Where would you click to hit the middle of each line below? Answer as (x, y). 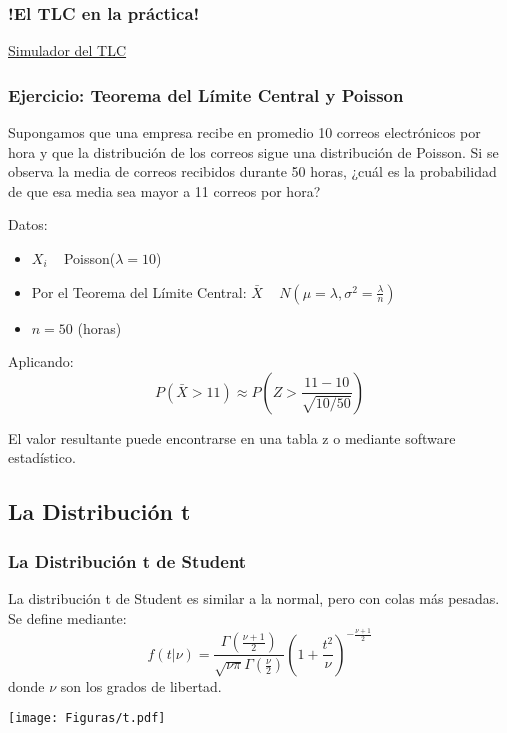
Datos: (28, 224)
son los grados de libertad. (141, 685)
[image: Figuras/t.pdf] (87, 718)
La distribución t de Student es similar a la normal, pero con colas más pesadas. (254, 597)
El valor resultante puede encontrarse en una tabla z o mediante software (232, 437)
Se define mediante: (67, 617)
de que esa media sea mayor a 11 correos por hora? (164, 190)
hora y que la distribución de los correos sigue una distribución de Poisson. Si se (253, 151)
